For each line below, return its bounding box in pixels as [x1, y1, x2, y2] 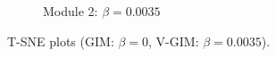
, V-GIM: [148, 31, 199, 50]
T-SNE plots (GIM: [7, 31, 114, 50]
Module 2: [43, 2, 98, 20]
